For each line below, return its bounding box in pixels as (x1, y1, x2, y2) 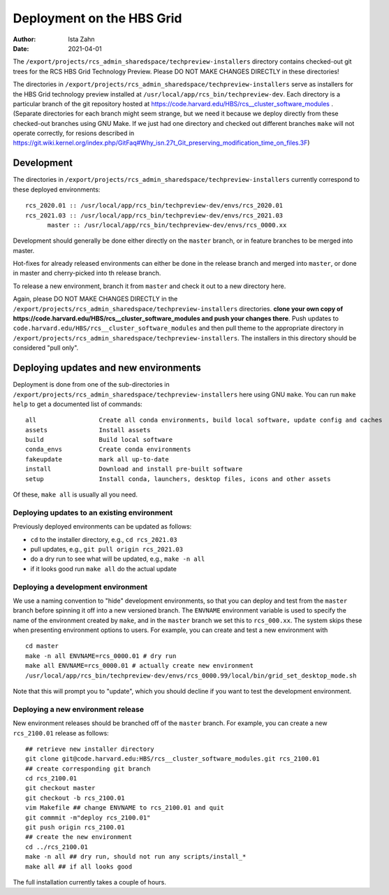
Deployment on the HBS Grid (13, 10, 182, 26)
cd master (25, 642, 59, 650)
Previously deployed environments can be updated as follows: (13, 522, 192, 531)
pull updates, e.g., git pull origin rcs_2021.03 (30, 545, 184, 553)
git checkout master (25, 784, 96, 792)
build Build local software (25, 436, 173, 444)
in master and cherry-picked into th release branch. (13, 269, 161, 278)
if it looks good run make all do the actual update (30, 564, 177, 573)
